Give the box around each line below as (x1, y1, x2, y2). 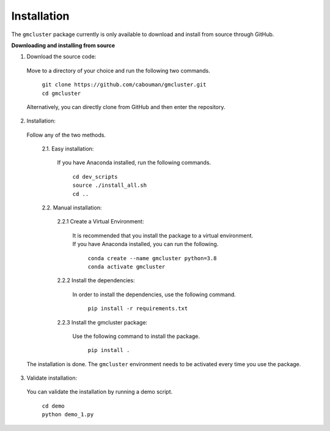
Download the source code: (26, 53, 97, 61)
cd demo (42, 402, 65, 410)
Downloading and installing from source (11, 42, 116, 49)
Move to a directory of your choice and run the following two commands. (26, 67, 210, 74)
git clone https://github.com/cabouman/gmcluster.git (42, 81, 207, 88)
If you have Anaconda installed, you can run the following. (72, 241, 219, 248)
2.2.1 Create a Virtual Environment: (57, 218, 144, 225)
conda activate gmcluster (87, 263, 166, 270)
